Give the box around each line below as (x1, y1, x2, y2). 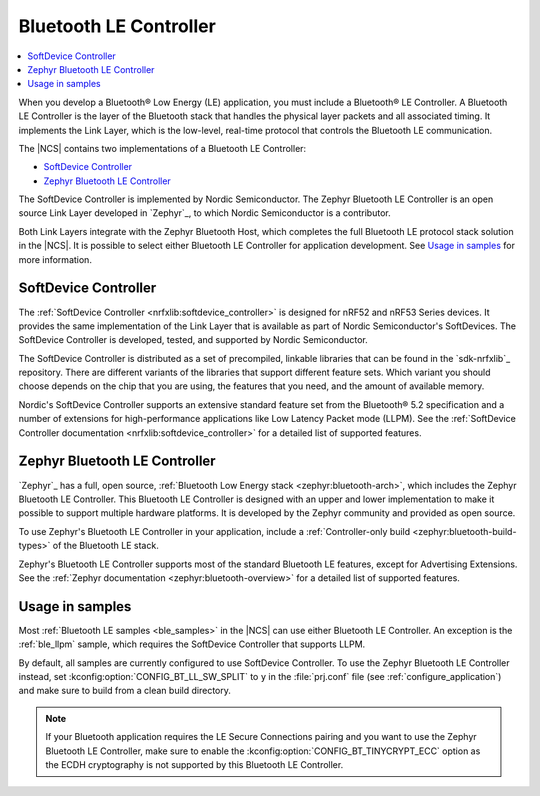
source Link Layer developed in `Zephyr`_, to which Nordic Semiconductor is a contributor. (18, 207, 391, 219)
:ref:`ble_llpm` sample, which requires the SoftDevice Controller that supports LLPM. (18, 638, 366, 650)
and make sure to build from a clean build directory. (18, 685, 232, 697)
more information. (18, 253, 92, 265)
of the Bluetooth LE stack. (52, 540, 159, 552)
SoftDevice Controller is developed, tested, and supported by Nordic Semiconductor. (18, 334, 369, 346)
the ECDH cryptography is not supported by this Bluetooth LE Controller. (45, 758, 344, 770)
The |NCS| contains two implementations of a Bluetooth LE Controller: (18, 142, 307, 154)
